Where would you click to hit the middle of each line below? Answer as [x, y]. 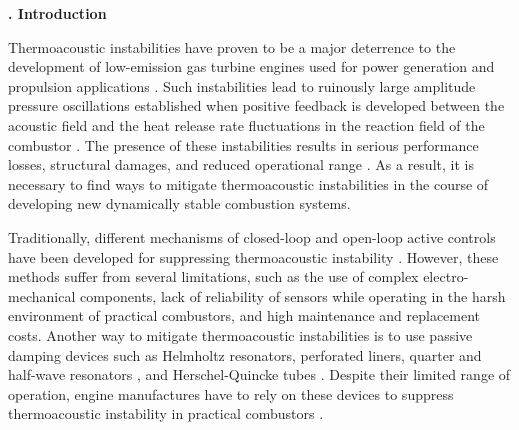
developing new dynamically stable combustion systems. [179, 203]
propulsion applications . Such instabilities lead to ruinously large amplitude [242, 85]
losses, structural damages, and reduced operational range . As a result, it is [241, 164]
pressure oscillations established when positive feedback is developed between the [256, 105]
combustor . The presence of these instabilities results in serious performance [243, 144]
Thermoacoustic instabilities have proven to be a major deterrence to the [232, 46]
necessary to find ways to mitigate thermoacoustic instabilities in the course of [248, 183]
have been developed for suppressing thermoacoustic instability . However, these [253, 256]
